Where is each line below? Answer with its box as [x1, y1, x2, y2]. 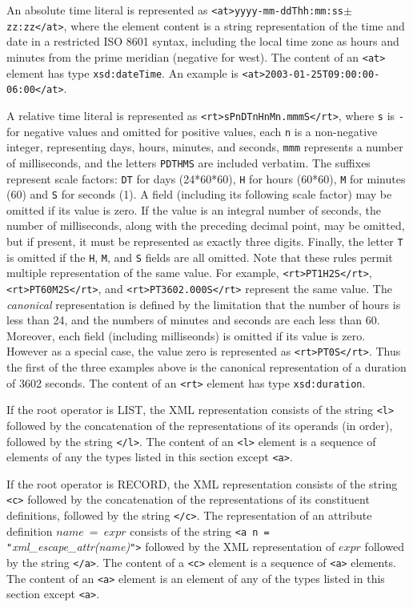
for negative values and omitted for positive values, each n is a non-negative [6, 123, 378, 139]
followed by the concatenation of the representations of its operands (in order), [6, 416, 393, 433]
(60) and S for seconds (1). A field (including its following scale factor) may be [6, 186, 392, 203]
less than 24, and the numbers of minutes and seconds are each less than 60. [6, 312, 380, 328]
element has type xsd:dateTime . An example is [6, 64, 239, 81]
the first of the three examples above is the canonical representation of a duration [6, 359, 407, 376]
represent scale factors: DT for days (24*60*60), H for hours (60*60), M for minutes [6, 170, 406, 187]
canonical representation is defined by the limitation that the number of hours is [6, 295, 401, 312]
